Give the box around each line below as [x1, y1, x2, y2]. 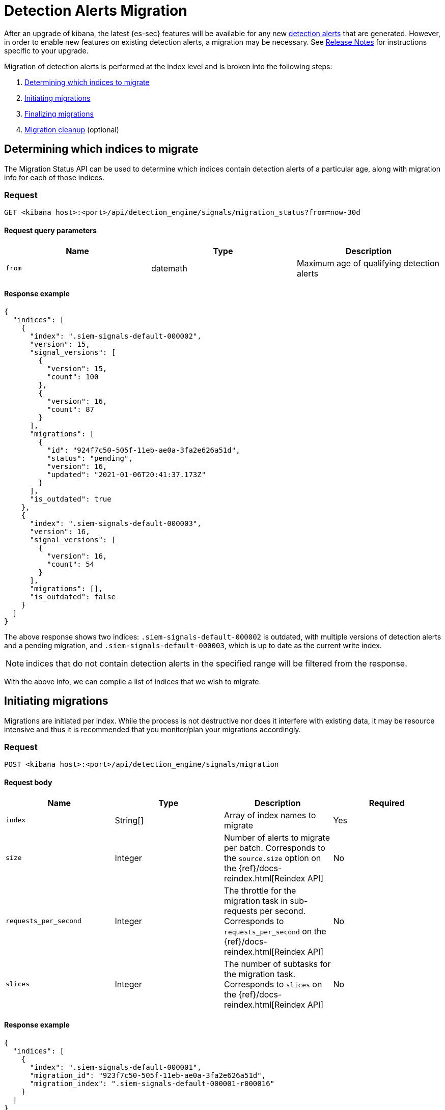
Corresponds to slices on [224, 979, 322, 989]
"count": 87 [47, 405, 95, 413]
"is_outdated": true [30, 494, 112, 503]
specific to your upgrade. [4, 46, 89, 55]
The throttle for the [224, 885, 296, 896]
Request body [4, 778, 52, 787]
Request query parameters [4, 226, 97, 235]
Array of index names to [224, 810, 316, 820]
